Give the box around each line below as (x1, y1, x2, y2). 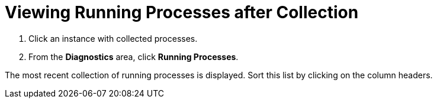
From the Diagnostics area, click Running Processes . (28, 51, 239, 62)
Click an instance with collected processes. (28, 33, 198, 44)
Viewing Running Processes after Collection (5, 2, 359, 22)
